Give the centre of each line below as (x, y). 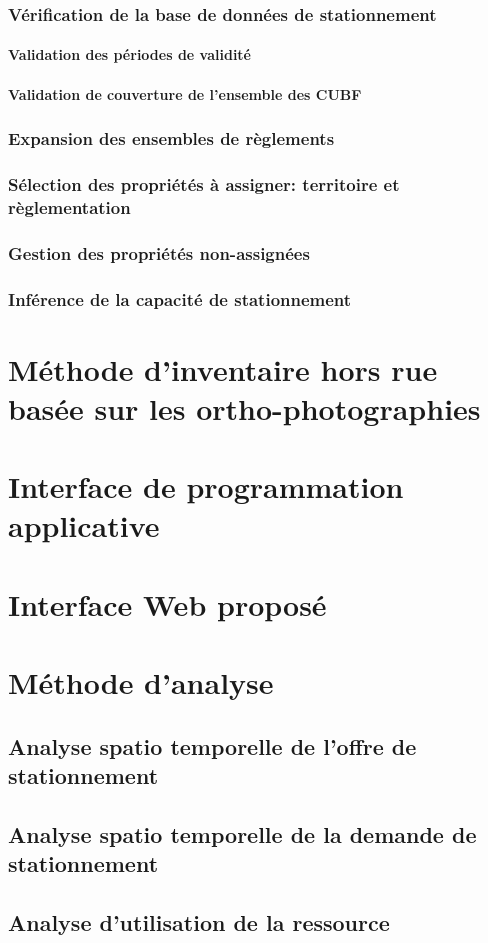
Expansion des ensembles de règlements (171, 138)
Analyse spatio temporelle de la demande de (242, 833)
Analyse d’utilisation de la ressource (199, 922)
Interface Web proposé (167, 603)
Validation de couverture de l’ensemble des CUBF (185, 93)
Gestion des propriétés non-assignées (159, 252)
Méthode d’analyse (141, 682)
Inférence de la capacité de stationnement (180, 298)
